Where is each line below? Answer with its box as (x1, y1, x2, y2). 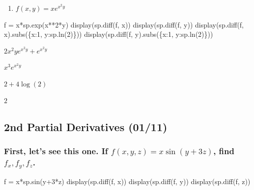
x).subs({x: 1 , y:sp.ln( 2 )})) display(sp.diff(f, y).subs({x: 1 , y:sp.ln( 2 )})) (4, 29, 213, 39)
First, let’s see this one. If (4, 144, 108, 157)
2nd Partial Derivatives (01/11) (4, 119, 168, 134)
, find (213, 144, 234, 157)
